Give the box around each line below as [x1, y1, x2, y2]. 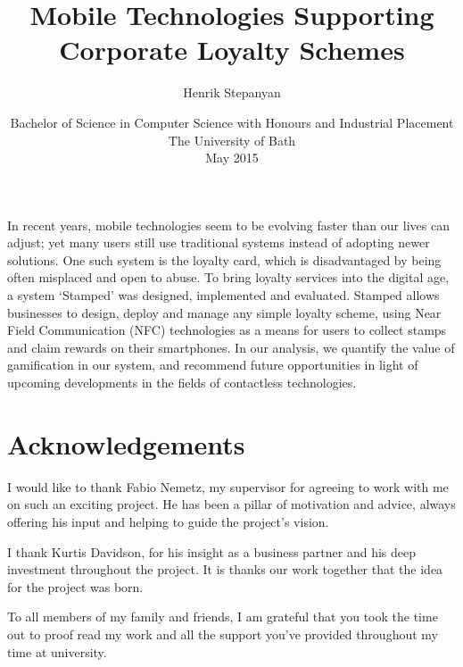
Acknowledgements [7, 425, 245, 462]
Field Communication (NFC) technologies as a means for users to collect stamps [7, 321, 447, 339]
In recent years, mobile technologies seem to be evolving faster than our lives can [7, 215, 450, 234]
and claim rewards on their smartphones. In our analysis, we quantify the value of [7, 338, 455, 356]
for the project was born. [7, 577, 144, 596]
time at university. [7, 642, 107, 661]
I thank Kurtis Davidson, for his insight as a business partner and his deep [7, 542, 417, 561]
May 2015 [205, 148, 259, 167]
